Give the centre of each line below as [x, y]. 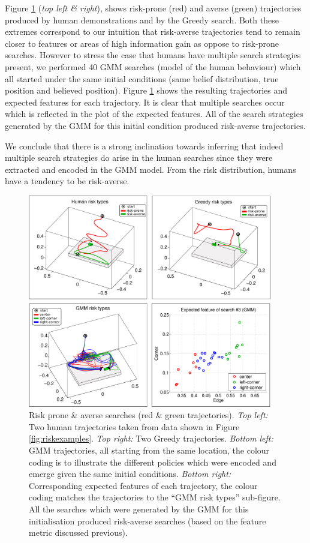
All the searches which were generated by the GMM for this [139, 508]
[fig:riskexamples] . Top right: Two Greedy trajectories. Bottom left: [151, 438]
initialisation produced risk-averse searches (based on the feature [148, 520]
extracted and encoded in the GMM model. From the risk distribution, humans [151, 169]
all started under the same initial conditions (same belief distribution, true [142, 78]
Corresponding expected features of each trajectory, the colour [143, 485]
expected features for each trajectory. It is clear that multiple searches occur [145, 102]
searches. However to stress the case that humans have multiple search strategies [153, 55]
